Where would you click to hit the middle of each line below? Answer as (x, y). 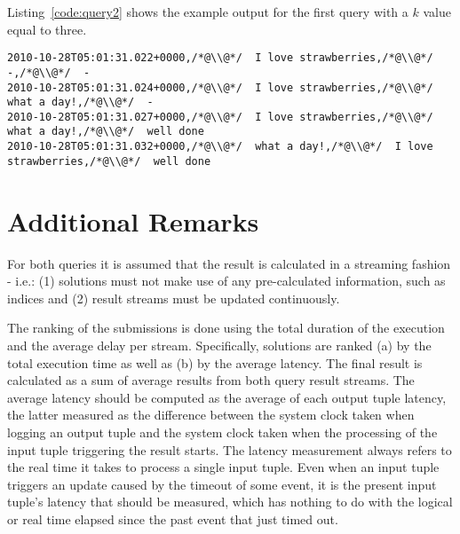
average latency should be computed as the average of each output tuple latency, (227, 397)
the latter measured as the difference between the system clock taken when (211, 415)
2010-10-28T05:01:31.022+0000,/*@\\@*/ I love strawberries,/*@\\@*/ (220, 58)
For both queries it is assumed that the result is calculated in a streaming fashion (229, 263)
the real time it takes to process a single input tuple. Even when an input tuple (223, 467)
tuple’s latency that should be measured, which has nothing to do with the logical (230, 502)
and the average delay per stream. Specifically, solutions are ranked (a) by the (219, 345)
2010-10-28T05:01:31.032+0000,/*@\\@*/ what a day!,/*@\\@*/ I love (220, 147)
